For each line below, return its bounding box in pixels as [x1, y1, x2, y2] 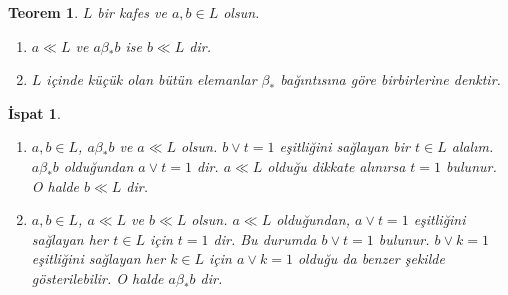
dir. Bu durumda [213, 228, 317, 249]
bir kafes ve [97, 2, 167, 22]
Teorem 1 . [8, 2, 79, 22]
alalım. [451, 136, 494, 157]
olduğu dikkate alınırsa [267, 155, 406, 176]
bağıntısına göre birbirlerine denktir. [280, 69, 501, 90]
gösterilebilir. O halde [31, 267, 164, 288]
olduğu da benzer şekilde [297, 248, 445, 269]
